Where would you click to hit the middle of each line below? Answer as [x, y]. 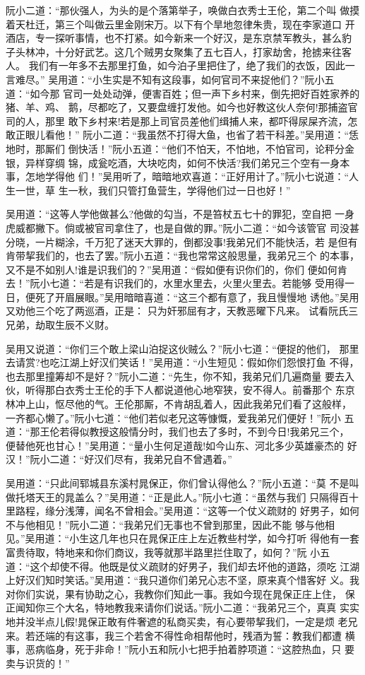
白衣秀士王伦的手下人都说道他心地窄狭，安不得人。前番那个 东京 [205, 390]
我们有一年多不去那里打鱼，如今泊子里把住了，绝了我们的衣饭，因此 [187, 65]
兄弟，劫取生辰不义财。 [60, 325]
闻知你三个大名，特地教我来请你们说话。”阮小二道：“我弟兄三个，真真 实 [182, 607]
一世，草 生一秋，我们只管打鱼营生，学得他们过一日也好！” [153, 190]
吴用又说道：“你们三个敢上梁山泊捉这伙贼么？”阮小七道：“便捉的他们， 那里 [182, 348]
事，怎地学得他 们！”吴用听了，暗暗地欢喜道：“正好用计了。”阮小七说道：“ [178, 176]
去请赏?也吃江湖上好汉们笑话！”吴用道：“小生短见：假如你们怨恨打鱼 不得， [182, 362]
